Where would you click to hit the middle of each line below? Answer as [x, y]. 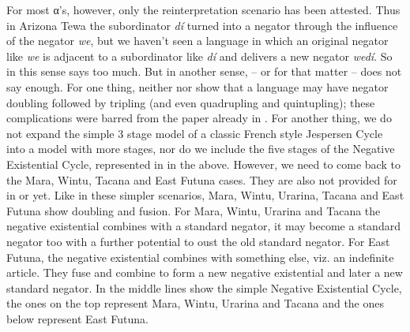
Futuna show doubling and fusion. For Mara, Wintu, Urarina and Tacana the [194, 210]
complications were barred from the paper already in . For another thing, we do [199, 118]
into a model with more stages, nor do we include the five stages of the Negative [201, 149]
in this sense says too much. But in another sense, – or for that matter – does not [204, 71]
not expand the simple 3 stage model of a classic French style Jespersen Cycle [195, 133]
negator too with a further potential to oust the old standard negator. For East [198, 241]
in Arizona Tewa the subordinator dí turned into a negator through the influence [202, 25]
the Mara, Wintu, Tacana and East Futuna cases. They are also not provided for [202, 179]
